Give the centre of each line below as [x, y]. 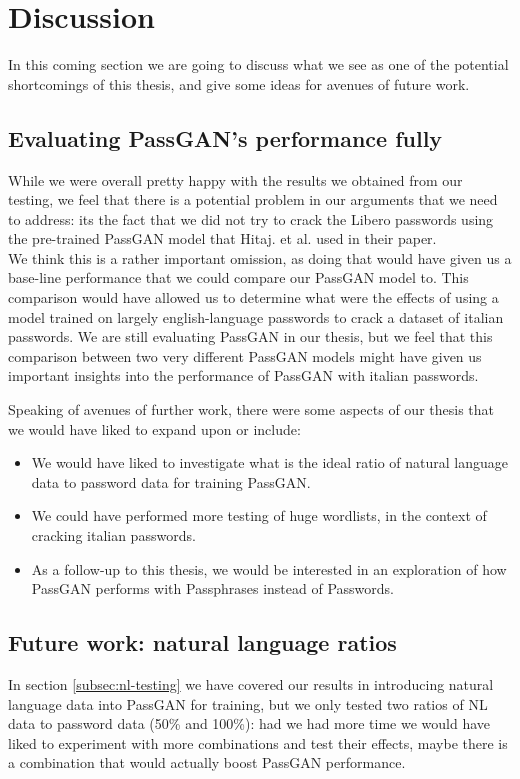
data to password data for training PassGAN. [171, 481]
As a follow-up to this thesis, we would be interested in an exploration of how [269, 568]
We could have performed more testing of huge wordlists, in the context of [259, 515]
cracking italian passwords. [113, 535]
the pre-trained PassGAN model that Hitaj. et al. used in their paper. [222, 238]
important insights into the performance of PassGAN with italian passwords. [243, 375]
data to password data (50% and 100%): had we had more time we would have [249, 723]
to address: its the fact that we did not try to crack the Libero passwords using [251, 218]
